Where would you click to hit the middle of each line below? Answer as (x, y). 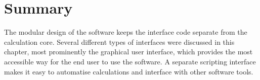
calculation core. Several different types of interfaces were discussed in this (119, 42)
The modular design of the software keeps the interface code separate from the (126, 32)
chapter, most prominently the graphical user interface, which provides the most (128, 52)
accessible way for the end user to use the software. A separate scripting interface (130, 61)
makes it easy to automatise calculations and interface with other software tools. (129, 71)
